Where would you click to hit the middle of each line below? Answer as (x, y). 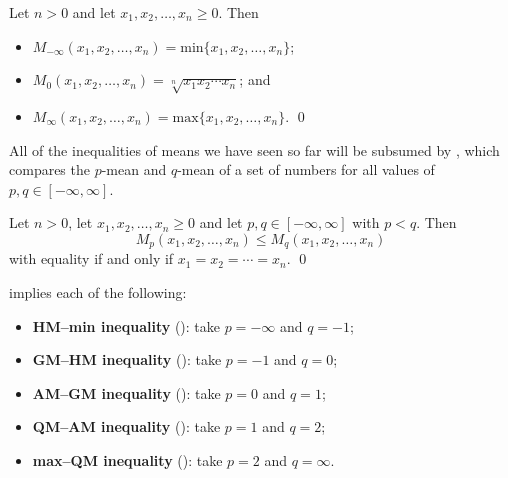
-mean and (134, 169)
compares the (49, 169)
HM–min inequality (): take (126, 325)
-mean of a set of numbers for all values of (306, 169)
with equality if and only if (91, 258)
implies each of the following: (98, 291)
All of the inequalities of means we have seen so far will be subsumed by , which (254, 149)
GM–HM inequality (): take (127, 359)
